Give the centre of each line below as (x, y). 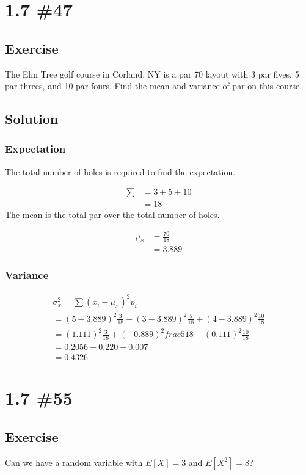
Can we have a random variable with (74, 462)
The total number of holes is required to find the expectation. (120, 171)
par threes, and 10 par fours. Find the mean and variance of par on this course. (154, 86)
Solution (32, 119)
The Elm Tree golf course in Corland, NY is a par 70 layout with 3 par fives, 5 (152, 74)
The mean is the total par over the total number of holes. (112, 215)
